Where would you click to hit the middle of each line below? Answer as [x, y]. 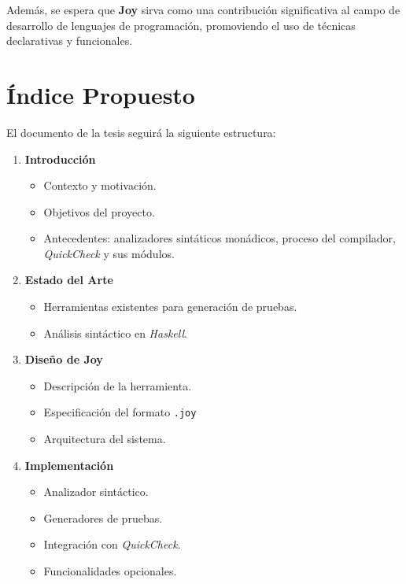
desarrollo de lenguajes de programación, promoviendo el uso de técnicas [181, 25]
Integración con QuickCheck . [112, 544]
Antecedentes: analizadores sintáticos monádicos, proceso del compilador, [220, 238]
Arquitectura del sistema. [105, 439]
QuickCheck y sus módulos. [109, 253]
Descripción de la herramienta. [118, 385]
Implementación [69, 465]
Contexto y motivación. [100, 185]
